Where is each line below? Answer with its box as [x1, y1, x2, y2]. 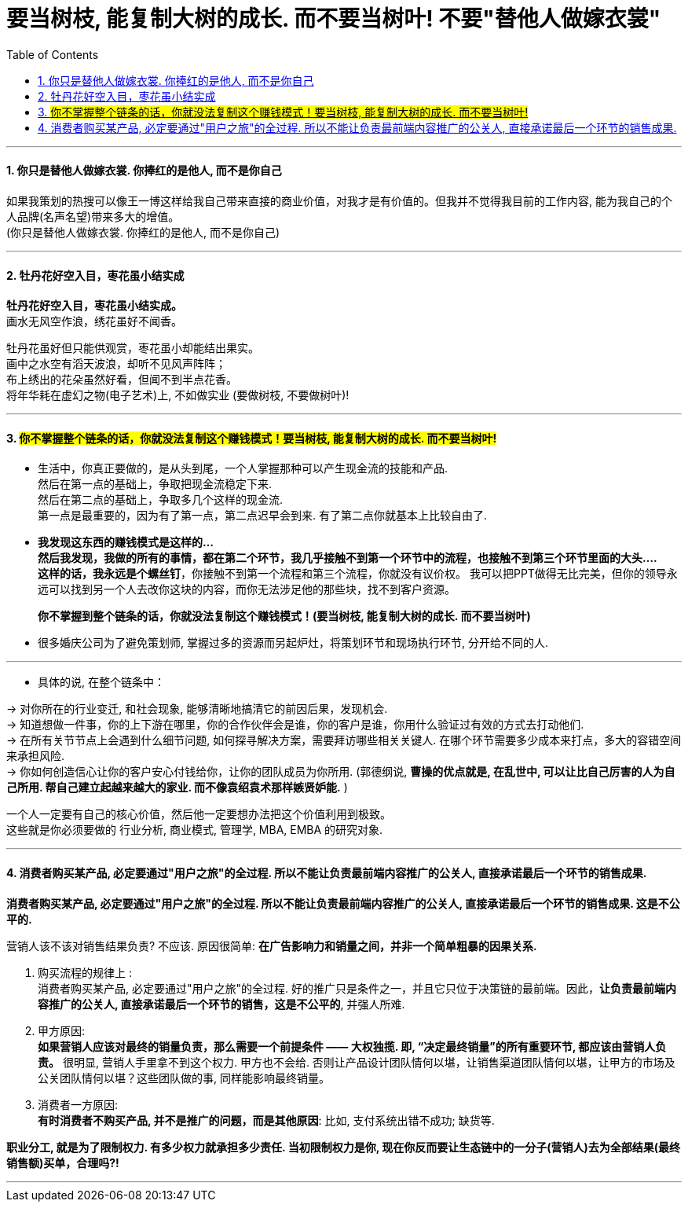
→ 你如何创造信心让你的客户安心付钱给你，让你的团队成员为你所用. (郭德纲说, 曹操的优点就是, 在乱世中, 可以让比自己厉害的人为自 [6, 765, 675, 779]
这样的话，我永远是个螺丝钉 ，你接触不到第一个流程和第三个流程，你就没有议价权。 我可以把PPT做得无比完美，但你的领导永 [38, 567, 678, 581]
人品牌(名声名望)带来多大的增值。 [6, 209, 180, 223]
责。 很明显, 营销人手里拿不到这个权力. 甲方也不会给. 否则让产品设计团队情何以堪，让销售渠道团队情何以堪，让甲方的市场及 [38, 1055, 675, 1069]
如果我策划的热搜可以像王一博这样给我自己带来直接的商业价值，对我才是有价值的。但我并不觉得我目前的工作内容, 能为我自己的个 [6, 193, 672, 207]
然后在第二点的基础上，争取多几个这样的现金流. [38, 493, 284, 507]
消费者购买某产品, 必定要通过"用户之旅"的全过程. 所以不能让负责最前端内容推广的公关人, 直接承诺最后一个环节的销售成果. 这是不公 [6, 896, 680, 910]
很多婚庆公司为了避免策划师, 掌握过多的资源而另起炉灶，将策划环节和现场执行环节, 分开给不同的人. [38, 636, 548, 650]
